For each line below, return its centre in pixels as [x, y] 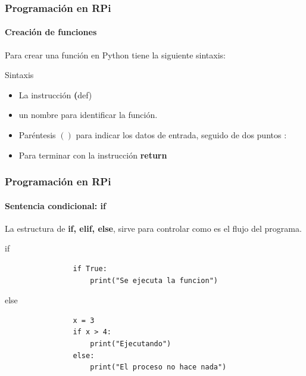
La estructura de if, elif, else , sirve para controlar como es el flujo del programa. [153, 228]
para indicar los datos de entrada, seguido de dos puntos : [181, 135]
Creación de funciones [51, 32]
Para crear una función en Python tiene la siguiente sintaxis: [115, 55]
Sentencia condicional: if [55, 205]
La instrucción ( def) [55, 94]
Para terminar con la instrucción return [93, 155]
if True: [90, 269]
